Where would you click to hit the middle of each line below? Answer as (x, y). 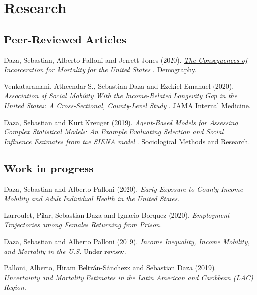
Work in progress (49, 168)
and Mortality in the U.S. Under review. (65, 251)
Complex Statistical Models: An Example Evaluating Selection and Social (114, 132)
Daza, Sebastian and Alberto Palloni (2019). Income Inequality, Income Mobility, (127, 241)
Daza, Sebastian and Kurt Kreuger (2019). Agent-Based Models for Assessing (121, 122)
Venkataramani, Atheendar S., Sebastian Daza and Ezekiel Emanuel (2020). (119, 86)
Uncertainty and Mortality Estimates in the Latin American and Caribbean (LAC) (128, 277)
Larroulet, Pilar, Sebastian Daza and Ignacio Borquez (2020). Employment (117, 215)
